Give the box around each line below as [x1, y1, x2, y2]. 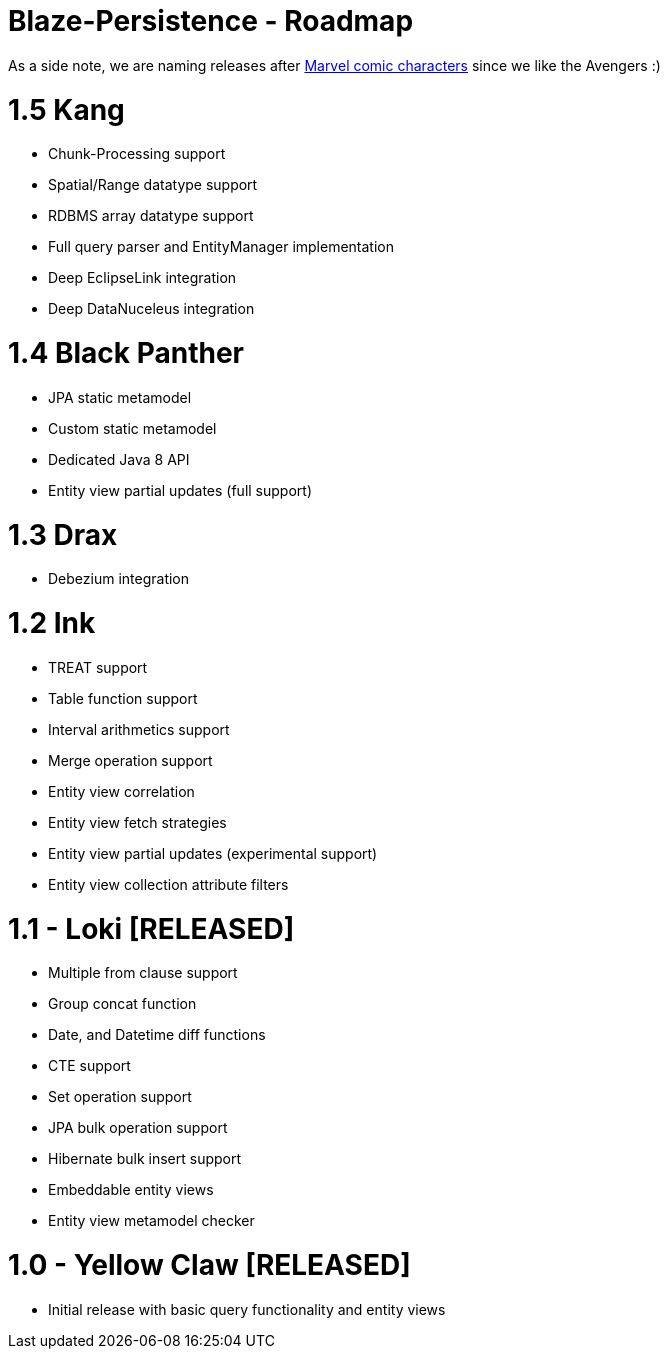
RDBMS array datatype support [48, 207, 254, 225]
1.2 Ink [8, 606, 96, 640]
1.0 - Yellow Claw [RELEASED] [8, 1248, 411, 1282]
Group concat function [48, 995, 197, 1013]
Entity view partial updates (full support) [48, 481, 312, 499]
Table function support [48, 689, 198, 707]
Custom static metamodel [48, 419, 217, 437]
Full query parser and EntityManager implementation [48, 238, 395, 256]
